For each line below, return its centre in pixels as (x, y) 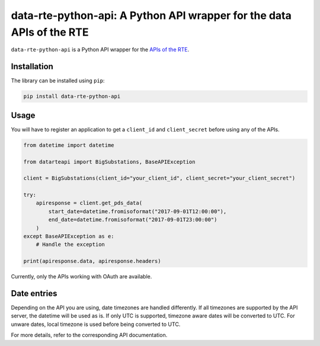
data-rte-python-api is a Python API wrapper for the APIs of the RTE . (100, 50)
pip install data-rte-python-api (72, 97)
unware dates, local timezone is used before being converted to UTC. (96, 324)
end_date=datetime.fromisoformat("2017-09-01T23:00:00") (133, 220)
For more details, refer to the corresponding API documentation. (89, 335)
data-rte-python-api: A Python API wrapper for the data (151, 15)
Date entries (34, 293)
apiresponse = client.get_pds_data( (89, 203)
